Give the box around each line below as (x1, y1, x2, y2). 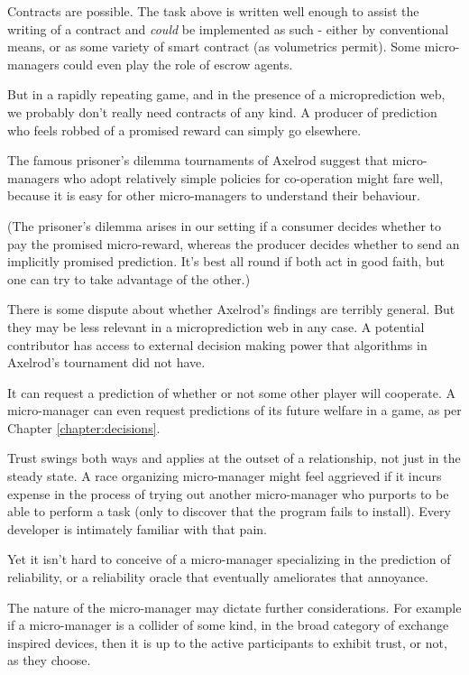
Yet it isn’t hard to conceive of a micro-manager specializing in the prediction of (7, 550, 451, 569)
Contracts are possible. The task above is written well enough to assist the (7, 2, 419, 20)
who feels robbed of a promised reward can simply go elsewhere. (7, 120, 362, 139)
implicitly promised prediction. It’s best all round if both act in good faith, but (7, 252, 445, 271)
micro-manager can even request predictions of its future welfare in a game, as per (7, 401, 462, 420)
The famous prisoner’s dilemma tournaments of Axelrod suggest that (7, 151, 389, 170)
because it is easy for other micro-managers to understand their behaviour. (7, 186, 420, 205)
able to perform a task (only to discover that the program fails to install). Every (7, 502, 451, 521)
